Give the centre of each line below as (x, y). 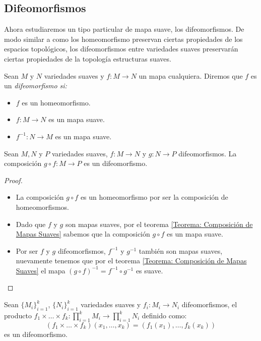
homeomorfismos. (42, 207)
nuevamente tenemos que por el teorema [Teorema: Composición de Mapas (131, 261)
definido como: (164, 315)
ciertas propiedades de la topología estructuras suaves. (88, 58)
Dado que (31, 224)
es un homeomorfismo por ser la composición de (154, 197)
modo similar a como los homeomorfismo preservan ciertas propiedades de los (123, 39)
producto (18, 315)
